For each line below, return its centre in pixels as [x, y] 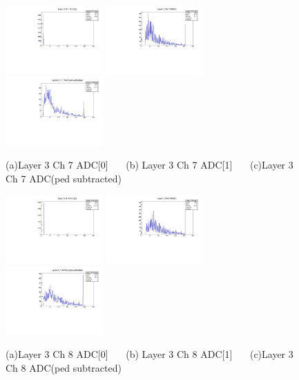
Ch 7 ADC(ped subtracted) [64, 178]
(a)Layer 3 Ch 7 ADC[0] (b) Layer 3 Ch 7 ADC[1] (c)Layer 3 [149, 164]
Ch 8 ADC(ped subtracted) [64, 367]
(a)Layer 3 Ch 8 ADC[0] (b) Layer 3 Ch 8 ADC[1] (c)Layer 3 [149, 354]
